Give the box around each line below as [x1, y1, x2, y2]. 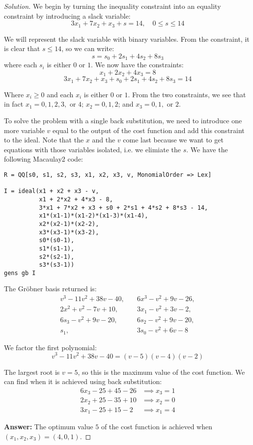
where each [4, 59, 37, 70]
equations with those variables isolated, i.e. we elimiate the [4, 144, 181, 154]
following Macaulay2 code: [4, 154, 84, 164]
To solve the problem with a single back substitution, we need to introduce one [4, 115, 242, 125]
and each [47, 89, 74, 99]
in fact [4, 99, 24, 109]
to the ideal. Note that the [4, 135, 84, 145]
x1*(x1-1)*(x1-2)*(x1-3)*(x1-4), [39, 212, 148, 220]
